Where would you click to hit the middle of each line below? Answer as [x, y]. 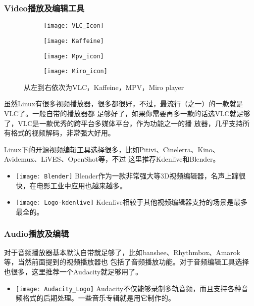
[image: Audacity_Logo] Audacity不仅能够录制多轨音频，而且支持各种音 [132, 288]
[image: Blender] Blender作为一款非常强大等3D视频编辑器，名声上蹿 [127, 175]
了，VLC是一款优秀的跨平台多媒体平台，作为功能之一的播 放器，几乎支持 [124, 123]
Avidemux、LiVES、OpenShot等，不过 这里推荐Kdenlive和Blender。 [112, 159]
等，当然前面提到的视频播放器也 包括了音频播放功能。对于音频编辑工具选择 [127, 262]
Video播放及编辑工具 [44, 8]
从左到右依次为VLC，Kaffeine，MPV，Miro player [104, 87]
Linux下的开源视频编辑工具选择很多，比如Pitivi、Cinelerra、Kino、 [112, 149]
